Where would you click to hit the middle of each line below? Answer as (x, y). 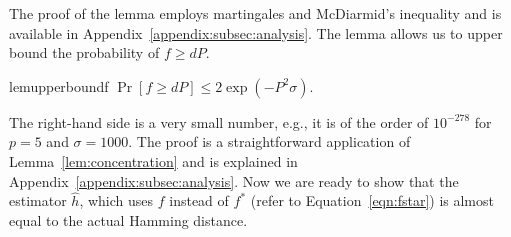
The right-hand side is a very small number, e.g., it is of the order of (219, 121)
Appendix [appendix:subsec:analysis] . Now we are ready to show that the (234, 180)
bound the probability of (84, 52)
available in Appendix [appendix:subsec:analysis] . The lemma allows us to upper (256, 32)
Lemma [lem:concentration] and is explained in (153, 160)
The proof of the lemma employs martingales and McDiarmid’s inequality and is (255, 13)
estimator (38, 200)
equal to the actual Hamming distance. (128, 219)
